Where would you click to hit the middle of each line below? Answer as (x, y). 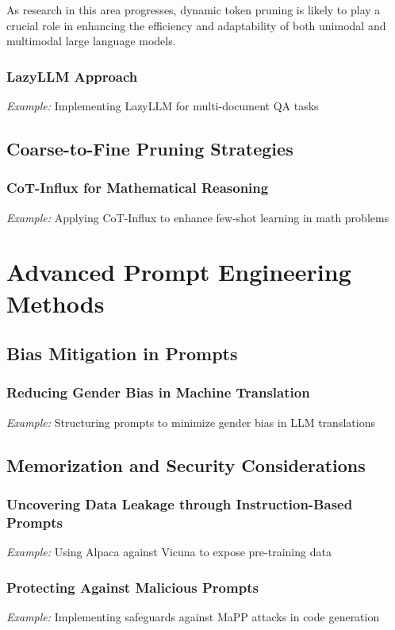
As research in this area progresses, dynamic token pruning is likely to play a (194, 10)
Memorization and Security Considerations (186, 465)
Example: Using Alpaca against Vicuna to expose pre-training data (169, 552)
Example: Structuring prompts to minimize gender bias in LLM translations (191, 422)
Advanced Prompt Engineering (179, 272)
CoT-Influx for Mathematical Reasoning (138, 188)
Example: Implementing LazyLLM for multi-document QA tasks (163, 106)
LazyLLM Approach (72, 76)
